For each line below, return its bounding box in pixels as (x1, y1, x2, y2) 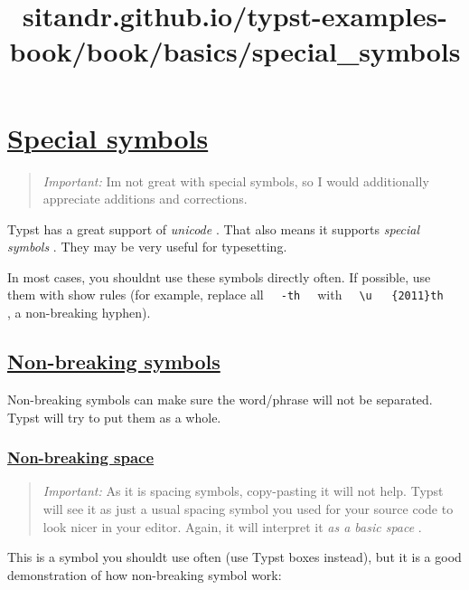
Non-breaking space (7, 446, 155, 469)
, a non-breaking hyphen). (7, 303, 151, 322)
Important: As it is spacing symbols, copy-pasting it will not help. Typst (42, 481, 444, 500)
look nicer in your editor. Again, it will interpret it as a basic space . (42, 517, 422, 536)
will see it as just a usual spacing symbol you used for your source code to (42, 499, 454, 518)
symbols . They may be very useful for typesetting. (7, 237, 287, 256)
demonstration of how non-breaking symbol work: (7, 565, 282, 584)
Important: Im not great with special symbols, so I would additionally (42, 171, 429, 190)
